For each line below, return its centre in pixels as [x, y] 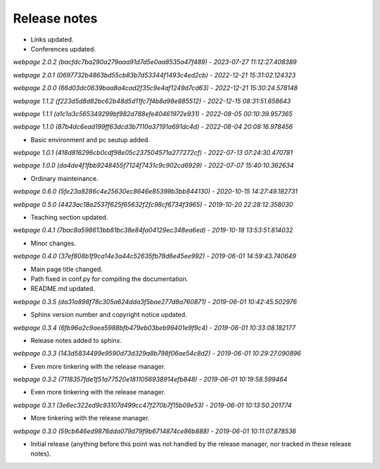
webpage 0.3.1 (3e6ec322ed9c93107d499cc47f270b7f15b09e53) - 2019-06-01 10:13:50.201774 [152, 405]
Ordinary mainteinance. [64, 178]
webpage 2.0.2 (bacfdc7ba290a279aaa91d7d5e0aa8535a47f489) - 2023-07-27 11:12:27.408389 [155, 62]
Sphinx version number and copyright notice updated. [109, 315]
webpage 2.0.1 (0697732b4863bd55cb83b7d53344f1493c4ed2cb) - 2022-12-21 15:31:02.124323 [154, 75]
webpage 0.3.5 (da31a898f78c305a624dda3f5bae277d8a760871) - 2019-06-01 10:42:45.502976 [155, 301]
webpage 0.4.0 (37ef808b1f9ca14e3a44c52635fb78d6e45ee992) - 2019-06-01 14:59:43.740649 [155, 256]
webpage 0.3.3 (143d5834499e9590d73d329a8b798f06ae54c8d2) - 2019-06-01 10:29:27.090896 [157, 354]
